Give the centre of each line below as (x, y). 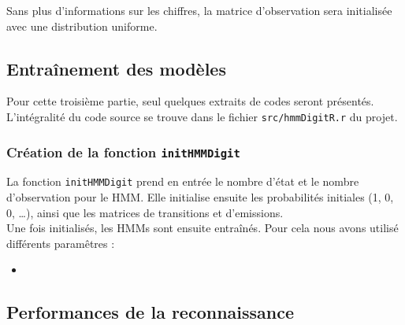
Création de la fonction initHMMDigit (123, 151)
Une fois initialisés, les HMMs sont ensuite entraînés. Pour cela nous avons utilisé (202, 228)
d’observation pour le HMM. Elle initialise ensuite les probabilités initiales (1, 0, (200, 197)
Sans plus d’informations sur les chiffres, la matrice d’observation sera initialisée (199, 10)
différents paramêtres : (61, 243)
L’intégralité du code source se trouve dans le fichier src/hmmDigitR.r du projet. (202, 116)
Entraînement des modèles (116, 68)
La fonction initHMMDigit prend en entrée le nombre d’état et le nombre (183, 181)
